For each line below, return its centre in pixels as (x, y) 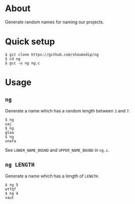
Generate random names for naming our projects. (55, 22)
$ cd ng (13, 59)
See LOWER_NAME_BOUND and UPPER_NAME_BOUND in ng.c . (57, 150)
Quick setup (30, 42)
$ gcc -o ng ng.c (23, 63)
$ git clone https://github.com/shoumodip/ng (52, 55)
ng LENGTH (20, 165)
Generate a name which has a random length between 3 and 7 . (67, 111)
